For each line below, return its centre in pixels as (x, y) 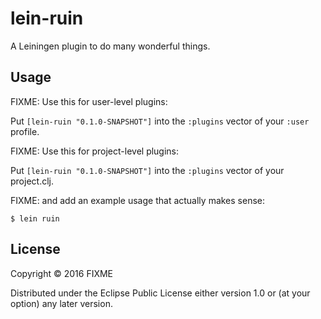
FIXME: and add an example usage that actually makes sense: (138, 200)
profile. (25, 131)
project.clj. (32, 181)
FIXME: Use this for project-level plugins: (95, 151)
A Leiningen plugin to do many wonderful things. (110, 46)
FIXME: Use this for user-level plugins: (89, 101)
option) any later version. (61, 303)
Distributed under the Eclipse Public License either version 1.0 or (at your (160, 293)
